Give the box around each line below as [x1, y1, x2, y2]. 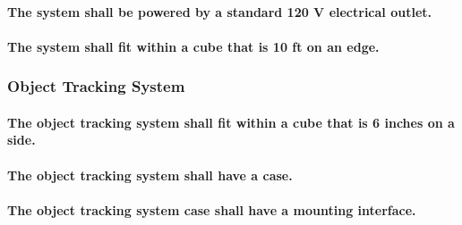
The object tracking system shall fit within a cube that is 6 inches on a [7, 112, 455, 131]
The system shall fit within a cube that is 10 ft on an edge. [7, 37, 380, 55]
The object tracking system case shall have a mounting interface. [7, 200, 416, 219]
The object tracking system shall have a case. [7, 165, 293, 184]
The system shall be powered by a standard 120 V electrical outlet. [7, 2, 432, 21]
